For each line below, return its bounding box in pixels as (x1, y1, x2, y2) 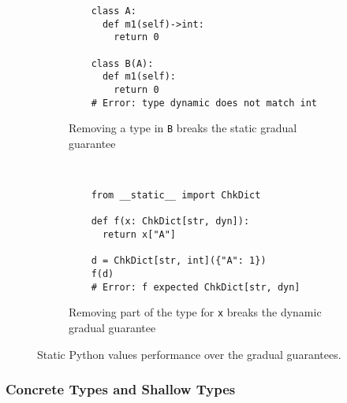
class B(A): (91, 57, 154, 69)
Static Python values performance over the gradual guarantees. (37, 346, 341, 362)
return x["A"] (102, 229, 177, 241)
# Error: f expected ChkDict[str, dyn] (91, 281, 300, 293)
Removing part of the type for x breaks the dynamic (69, 304, 322, 320)
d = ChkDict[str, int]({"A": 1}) (91, 255, 267, 267)
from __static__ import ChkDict (91, 190, 261, 201)
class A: (91, 6, 136, 17)
